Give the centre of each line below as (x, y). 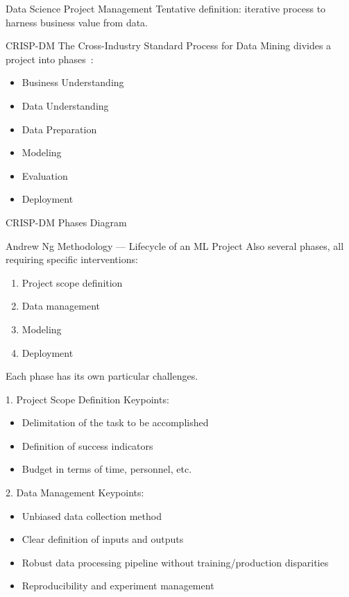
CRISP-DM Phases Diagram (66, 222)
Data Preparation (59, 129)
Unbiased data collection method (92, 515)
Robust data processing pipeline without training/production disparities (175, 562)
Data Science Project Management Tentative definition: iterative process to (166, 8)
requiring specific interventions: (72, 259)
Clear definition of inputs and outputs (103, 539)
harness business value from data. (77, 22)
